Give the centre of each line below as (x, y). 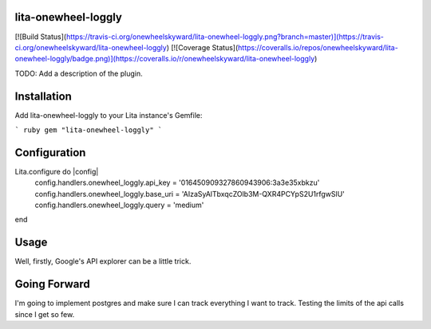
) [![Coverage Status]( (202, 47)
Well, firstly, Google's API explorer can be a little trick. (103, 261)
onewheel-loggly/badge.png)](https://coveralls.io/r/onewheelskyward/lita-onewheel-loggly (165, 59)
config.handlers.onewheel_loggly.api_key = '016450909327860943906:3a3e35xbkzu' (177, 182)
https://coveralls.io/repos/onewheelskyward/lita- (318, 47)
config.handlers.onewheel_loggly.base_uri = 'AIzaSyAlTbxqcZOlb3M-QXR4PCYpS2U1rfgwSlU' (190, 194)
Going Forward (53, 284)
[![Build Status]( (41, 37)
